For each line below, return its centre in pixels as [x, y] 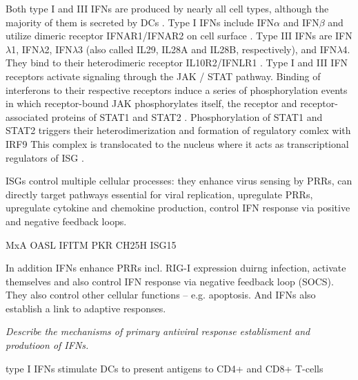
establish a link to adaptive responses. [86, 308]
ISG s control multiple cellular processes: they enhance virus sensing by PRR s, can [179, 181]
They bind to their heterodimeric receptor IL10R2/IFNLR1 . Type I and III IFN [177, 63]
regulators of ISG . [45, 157]
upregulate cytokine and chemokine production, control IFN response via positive [178, 208]
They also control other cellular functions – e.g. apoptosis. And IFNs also [161, 295]
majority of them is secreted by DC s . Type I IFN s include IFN [140, 22]
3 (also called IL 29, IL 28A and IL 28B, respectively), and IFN [208, 49]
